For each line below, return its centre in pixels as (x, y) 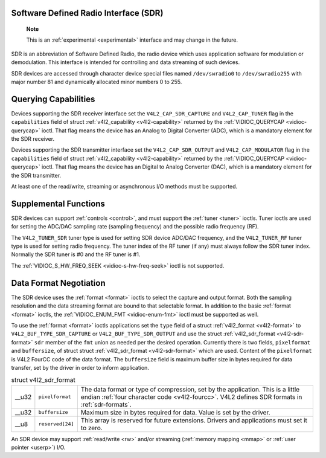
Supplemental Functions (58, 203)
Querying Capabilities (53, 99)
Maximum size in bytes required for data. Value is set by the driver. (176, 412)
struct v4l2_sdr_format (43, 380)
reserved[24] (56, 424)
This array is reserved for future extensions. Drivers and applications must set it (194, 420)
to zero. (91, 428)
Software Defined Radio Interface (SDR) (87, 13)
